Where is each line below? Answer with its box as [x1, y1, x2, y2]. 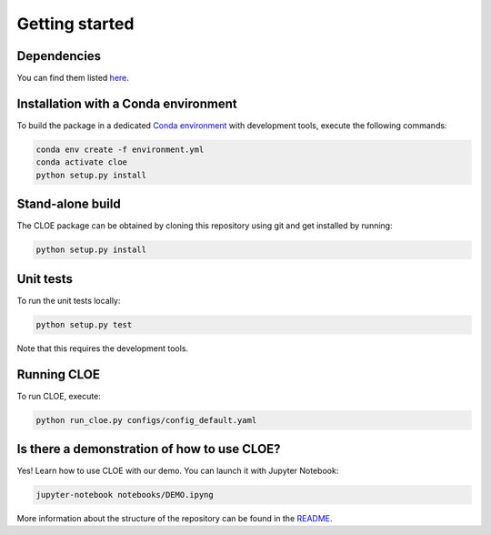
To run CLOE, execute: [16, 390, 102, 401]
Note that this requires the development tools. [16, 342, 189, 354]
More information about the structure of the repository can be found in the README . [16, 513, 333, 524]
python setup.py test [35, 319, 133, 329]
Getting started [16, 14, 135, 34]
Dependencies [16, 48, 102, 64]
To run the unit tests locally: [16, 295, 121, 306]
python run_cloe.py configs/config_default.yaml [35, 415, 257, 425]
